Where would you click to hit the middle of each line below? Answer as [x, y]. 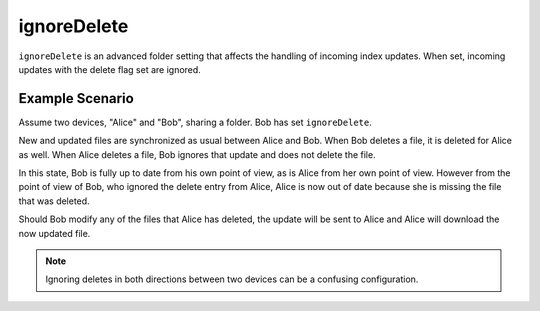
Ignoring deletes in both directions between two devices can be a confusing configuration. [232, 279]
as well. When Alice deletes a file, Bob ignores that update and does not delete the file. [197, 154]
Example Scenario [76, 98]
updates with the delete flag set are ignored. [110, 69]
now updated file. [54, 233]
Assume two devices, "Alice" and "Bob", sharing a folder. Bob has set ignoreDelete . [195, 122]
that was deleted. [54, 201]
